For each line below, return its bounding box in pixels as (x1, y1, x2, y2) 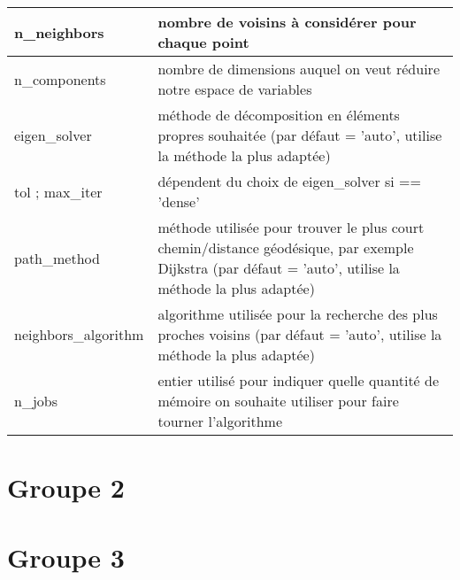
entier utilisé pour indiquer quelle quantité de (157, 370, 440, 391)
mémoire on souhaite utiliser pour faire (157, 391, 399, 411)
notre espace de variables (157, 79, 312, 99)
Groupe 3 (7, 538, 125, 575)
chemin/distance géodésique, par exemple (157, 237, 414, 258)
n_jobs (14, 391, 57, 411)
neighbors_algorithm (14, 324, 144, 344)
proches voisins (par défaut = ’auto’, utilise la (157, 324, 442, 344)
